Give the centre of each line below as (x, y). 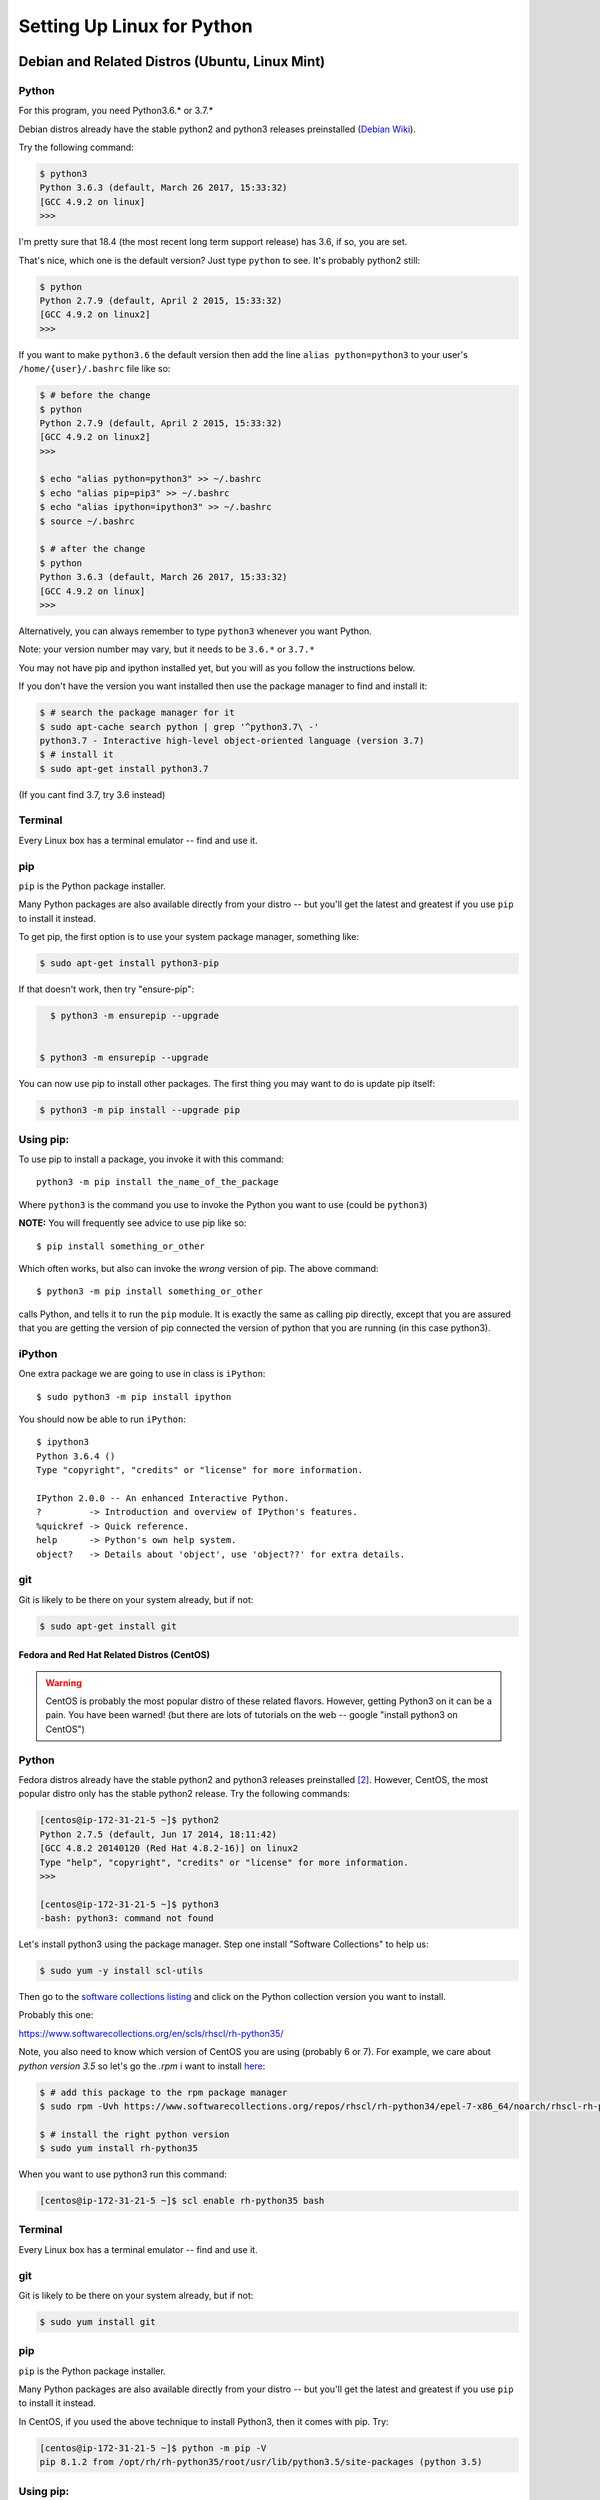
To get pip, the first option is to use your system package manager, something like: (189, 937)
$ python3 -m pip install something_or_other (150, 1291)
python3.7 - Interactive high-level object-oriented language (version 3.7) (232, 740)
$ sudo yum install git (98, 2321)
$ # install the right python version (134, 2134)
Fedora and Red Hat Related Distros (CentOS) (114, 1655)
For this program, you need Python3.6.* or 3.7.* (116, 111)
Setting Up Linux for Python (136, 26)
